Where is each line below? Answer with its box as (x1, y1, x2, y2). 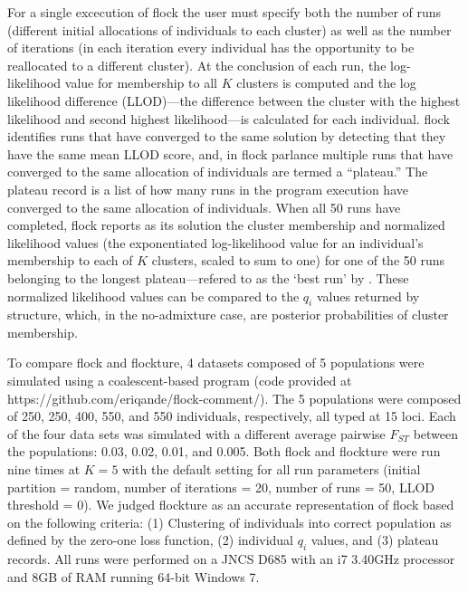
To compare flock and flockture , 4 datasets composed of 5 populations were (7, 353, 425, 372)
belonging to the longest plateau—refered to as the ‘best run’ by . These (7, 268, 409, 287)
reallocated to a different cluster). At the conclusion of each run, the (7, 55, 387, 74)
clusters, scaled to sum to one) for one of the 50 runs (151, 251, 445, 270)
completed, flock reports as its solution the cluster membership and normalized (7, 215, 445, 234)
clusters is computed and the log (236, 73, 416, 92)
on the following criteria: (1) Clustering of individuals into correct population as (7, 512, 452, 531)
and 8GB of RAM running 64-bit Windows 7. (7, 567, 260, 586)
